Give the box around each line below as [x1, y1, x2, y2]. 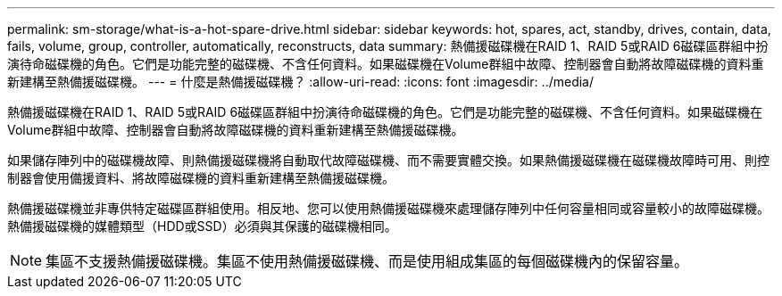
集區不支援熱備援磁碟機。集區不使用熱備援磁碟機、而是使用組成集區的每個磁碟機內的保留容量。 [46, 252, 689, 270]
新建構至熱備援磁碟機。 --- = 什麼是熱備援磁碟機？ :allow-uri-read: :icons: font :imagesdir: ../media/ [7, 74, 595, 89]
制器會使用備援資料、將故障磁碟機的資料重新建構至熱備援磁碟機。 [7, 170, 395, 185]
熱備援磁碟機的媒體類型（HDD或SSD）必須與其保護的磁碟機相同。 [7, 218, 397, 234]
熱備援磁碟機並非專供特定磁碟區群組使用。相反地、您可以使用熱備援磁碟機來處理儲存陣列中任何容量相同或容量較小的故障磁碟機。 [7, 201, 770, 216]
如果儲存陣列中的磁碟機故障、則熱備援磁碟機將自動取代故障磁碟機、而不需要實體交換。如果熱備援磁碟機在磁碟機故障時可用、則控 [7, 152, 770, 168]
